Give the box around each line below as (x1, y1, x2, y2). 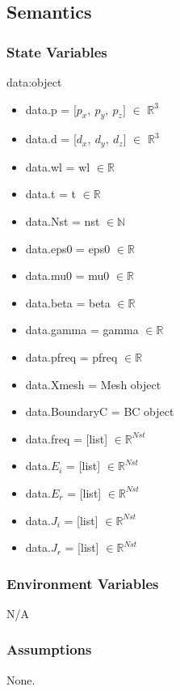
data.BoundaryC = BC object (25, 403, 174, 420)
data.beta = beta (25, 294, 111, 311)
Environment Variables (6, 573, 159, 593)
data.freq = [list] (25, 430, 108, 447)
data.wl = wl (25, 158, 90, 175)
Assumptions (6, 639, 92, 659)
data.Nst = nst (25, 213, 100, 230)
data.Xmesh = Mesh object (25, 375, 161, 392)
